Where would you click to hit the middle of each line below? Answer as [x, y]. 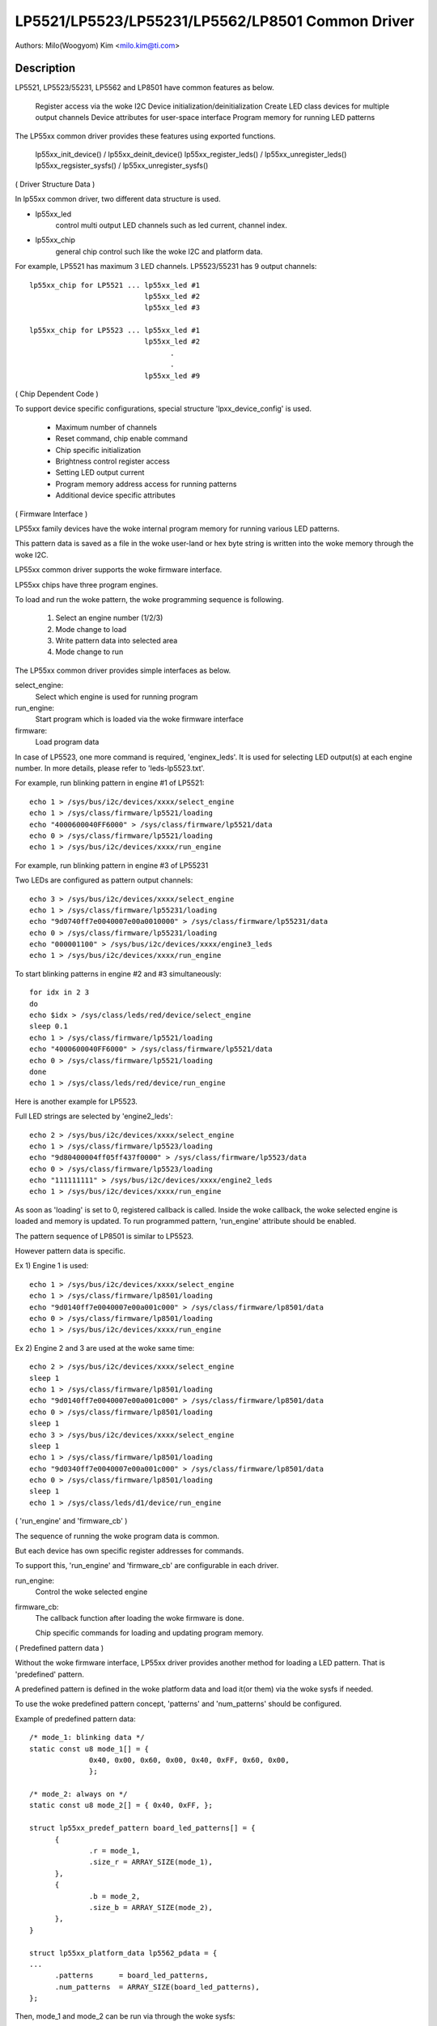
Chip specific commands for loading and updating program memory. [149, 1633]
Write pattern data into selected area [117, 641]
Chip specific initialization [98, 450]
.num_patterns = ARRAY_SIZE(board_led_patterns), [157, 1987]
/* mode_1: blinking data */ [87, 1737]
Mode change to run [89, 652]
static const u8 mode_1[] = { [89, 1749]
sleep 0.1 [49, 1026]
